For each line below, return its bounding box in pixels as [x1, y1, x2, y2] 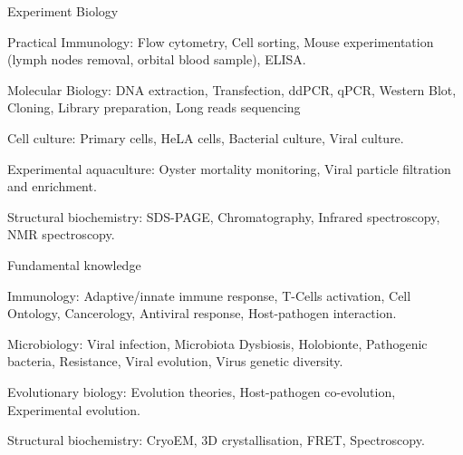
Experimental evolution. [7, 400, 140, 419]
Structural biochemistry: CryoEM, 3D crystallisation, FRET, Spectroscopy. [7, 431, 425, 450]
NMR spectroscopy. [7, 225, 115, 244]
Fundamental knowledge [7, 255, 141, 274]
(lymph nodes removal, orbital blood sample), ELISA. [7, 50, 306, 69]
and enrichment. [7, 177, 97, 196]
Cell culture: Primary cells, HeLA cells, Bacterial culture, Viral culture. [7, 128, 404, 147]
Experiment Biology [7, 2, 119, 20]
